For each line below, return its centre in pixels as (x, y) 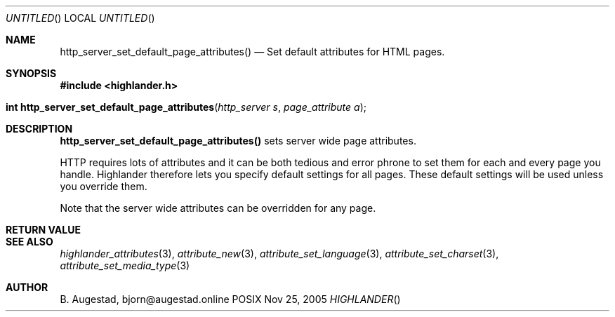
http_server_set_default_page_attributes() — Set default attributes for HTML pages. (252, 52)
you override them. (104, 186)
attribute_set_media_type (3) (125, 265)
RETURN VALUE (43, 230)
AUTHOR (27, 287)
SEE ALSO (29, 242)
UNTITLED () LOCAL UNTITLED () (80, 18)
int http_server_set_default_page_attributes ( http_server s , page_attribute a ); (186, 107)
